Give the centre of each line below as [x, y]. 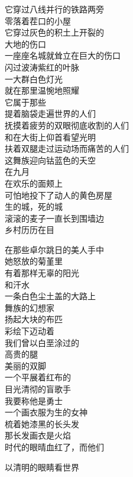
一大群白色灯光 [34, 79]
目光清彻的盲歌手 [38, 389]
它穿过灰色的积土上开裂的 [54, 32]
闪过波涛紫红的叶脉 [42, 67]
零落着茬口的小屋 [38, 20]
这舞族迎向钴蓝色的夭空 [50, 160]
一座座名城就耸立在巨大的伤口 [63, 55]
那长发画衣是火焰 [38, 435]
